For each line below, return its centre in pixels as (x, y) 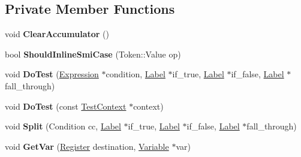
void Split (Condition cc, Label (63, 126)
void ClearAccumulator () (57, 34)
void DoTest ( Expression (52, 74)
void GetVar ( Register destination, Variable (87, 146)
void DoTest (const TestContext (66, 106)
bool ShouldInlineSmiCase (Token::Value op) (93, 54)
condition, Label (136, 74)
